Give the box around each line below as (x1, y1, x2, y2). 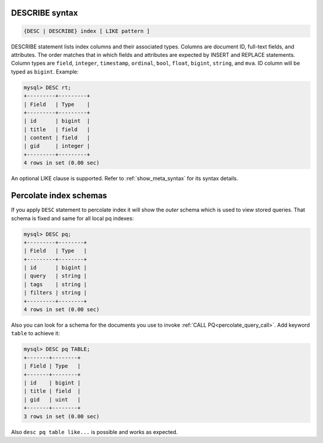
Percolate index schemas (11, 190, 108, 201)
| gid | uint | (23, 396, 81, 403)
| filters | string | (23, 289, 87, 296)
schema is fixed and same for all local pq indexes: (11, 214, 134, 221)
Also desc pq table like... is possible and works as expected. (11, 428, 178, 435)
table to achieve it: (11, 330, 60, 337)
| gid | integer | (23, 142, 90, 150)
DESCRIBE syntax (11, 8, 78, 18)
